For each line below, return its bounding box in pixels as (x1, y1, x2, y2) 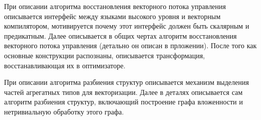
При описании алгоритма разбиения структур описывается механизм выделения (4, 77, 249, 87)
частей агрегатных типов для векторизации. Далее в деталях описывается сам (4, 86, 243, 97)
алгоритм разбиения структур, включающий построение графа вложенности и (4, 96, 243, 107)
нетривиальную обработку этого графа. (4, 106, 124, 116)
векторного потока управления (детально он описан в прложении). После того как (4, 40, 257, 51)
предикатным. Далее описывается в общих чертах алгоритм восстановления (4, 30, 237, 41)
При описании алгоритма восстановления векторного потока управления (4, 1, 226, 11)
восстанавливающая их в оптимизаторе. (4, 60, 125, 70)
